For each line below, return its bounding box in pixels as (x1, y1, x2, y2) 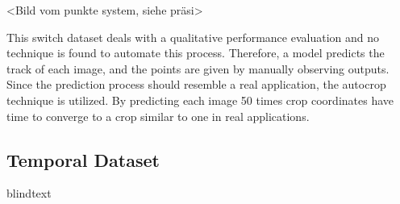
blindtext (6, 185, 52, 202)
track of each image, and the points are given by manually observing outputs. (6, 60, 390, 77)
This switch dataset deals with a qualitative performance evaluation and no (6, 28, 379, 45)
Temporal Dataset (6, 147, 160, 172)
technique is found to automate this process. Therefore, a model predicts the (6, 44, 385, 61)
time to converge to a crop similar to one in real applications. (6, 107, 310, 124)
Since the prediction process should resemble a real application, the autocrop (6, 76, 386, 93)
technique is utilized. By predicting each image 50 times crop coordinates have (6, 91, 394, 108)
